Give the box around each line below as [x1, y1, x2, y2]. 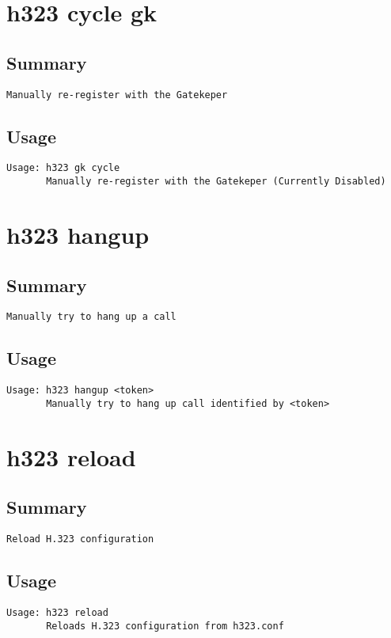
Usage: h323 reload [6, 606, 108, 618]
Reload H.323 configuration [6, 534, 154, 545]
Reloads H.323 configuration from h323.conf [46, 620, 284, 632]
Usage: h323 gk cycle [6, 162, 120, 174]
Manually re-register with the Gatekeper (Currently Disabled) [46, 176, 386, 188]
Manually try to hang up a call [6, 311, 177, 323]
